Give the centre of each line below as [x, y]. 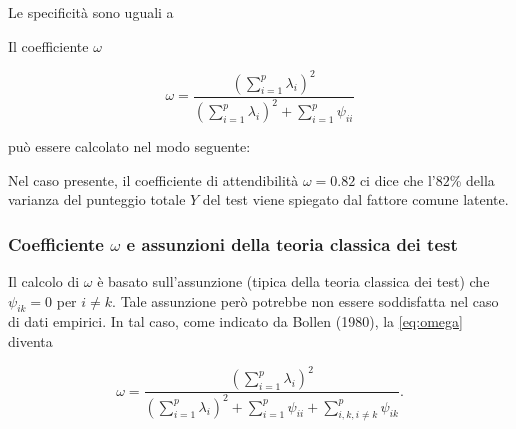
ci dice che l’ [397, 179]
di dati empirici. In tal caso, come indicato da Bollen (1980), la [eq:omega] [235, 321]
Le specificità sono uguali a [91, 12]
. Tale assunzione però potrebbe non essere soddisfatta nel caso [305, 300]
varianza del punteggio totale [97, 199]
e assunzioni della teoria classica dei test [292, 243]
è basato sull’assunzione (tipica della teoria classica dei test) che [293, 281]
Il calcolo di [44, 281]
